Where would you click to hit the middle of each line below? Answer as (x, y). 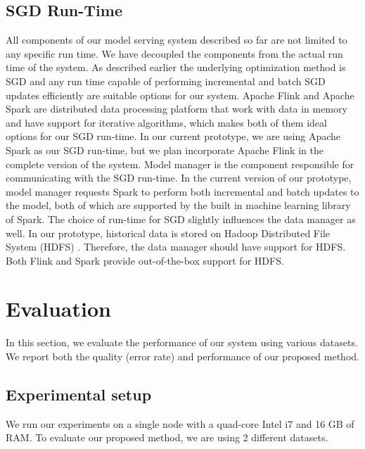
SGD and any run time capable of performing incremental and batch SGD (166, 81)
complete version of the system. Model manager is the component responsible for (180, 164)
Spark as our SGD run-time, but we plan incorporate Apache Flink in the (165, 150)
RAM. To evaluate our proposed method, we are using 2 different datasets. (167, 437)
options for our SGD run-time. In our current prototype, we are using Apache (173, 136)
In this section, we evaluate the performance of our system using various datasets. (182, 342)
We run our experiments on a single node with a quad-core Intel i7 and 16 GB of (180, 423)
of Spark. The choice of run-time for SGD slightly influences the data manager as (181, 219)
